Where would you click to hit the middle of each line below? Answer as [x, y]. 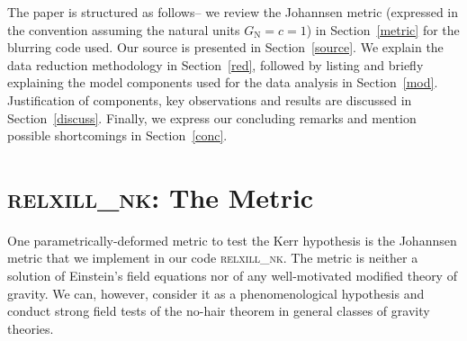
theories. [31, 328]
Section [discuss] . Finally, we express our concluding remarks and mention [212, 117]
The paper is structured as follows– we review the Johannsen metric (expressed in [233, 12]
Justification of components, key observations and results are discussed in [210, 99]
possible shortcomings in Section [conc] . [117, 135]
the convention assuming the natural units [124, 29]
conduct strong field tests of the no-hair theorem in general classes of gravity [219, 311]
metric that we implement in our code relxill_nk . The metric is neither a [213, 258]
